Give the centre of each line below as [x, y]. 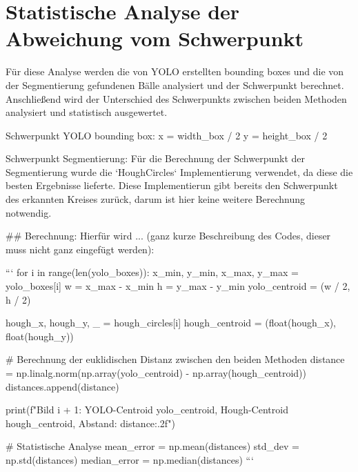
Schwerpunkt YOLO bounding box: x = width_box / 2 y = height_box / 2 [167, 135]
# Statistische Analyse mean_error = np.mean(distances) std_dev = [153, 446]
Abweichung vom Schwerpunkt [155, 38]
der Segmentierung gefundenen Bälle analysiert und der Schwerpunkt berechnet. [175, 85]
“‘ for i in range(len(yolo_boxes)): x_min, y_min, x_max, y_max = [152, 272]
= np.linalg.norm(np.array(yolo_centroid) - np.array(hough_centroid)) [156, 373]
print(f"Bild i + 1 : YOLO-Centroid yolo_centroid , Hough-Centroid [147, 410]
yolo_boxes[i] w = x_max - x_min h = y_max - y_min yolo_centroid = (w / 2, [178, 286]
